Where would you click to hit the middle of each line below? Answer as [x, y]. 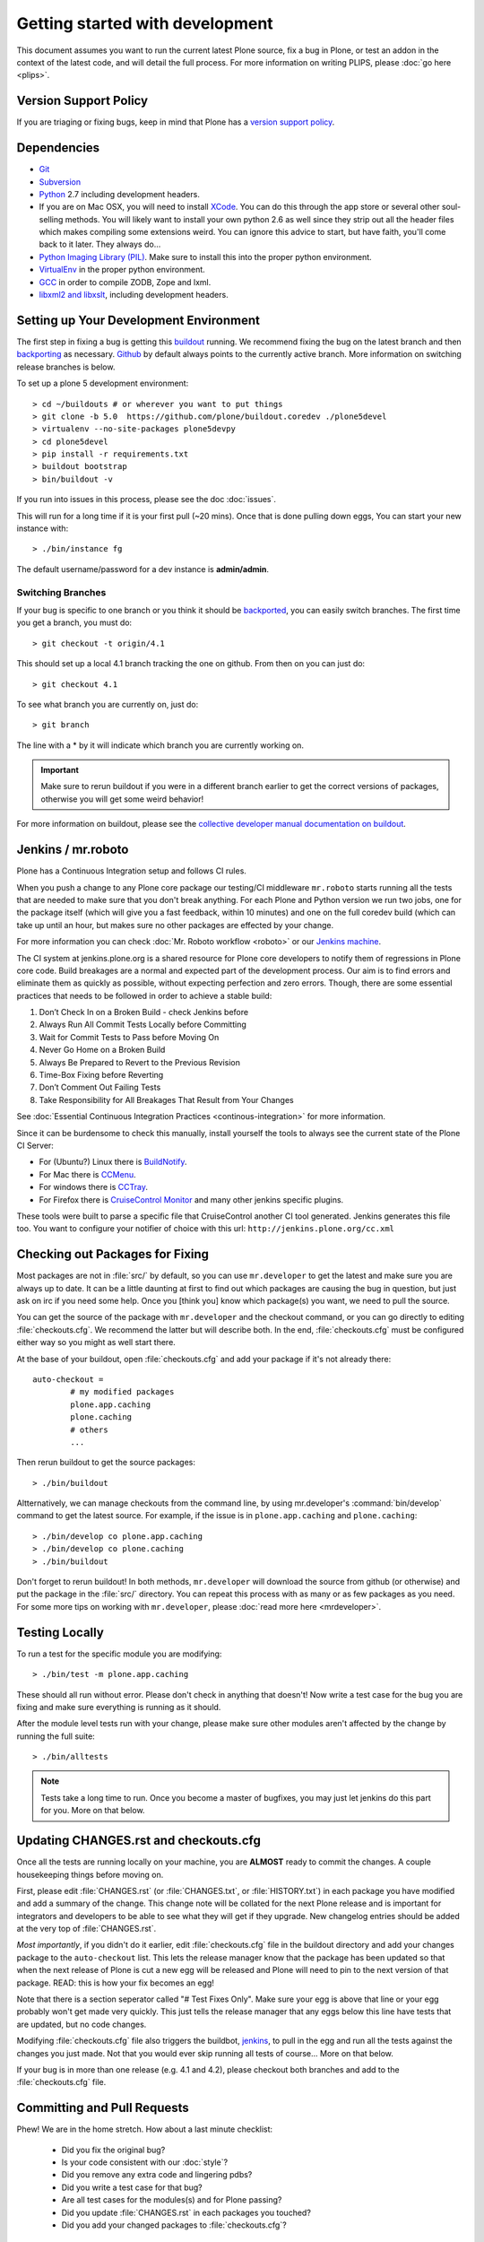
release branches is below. [66, 367]
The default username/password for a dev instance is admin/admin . [143, 569]
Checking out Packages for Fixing [113, 1254]
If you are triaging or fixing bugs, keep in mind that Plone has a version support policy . [176, 122]
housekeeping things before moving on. [90, 1874]
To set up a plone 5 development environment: [103, 383]
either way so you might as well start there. [96, 1343]
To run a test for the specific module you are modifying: [119, 1654]
